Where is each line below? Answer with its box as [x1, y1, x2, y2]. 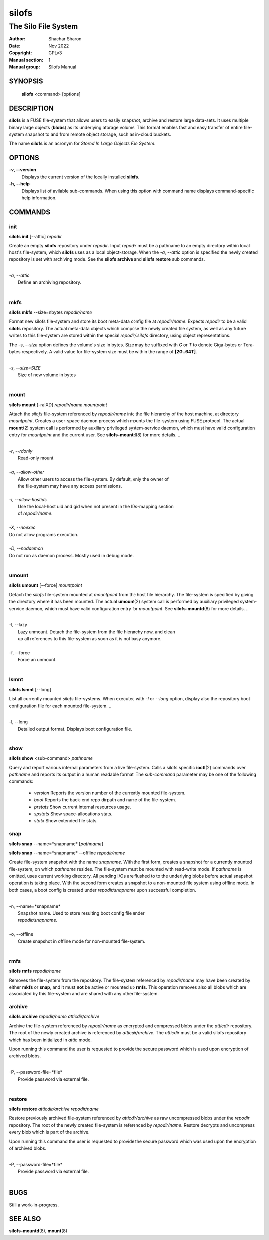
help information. [21, 195, 57, 201]
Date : [9, 43, 21, 49]
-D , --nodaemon [9, 545, 43, 551]
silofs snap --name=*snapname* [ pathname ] [9, 841, 103, 847]
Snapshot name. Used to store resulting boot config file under [18, 910, 145, 916]
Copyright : [9, 50, 32, 56]
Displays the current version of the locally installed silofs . [21, 174, 139, 180]
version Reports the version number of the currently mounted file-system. [34, 790, 186, 796]
